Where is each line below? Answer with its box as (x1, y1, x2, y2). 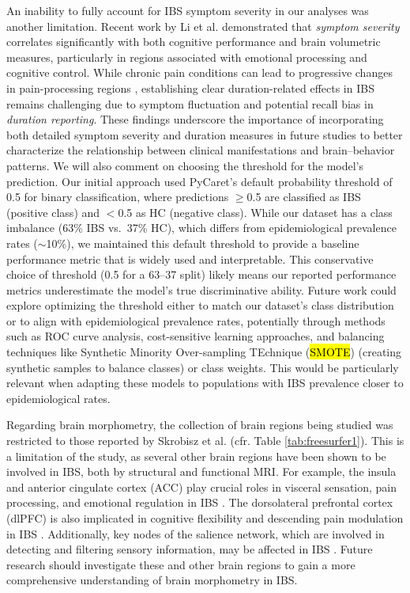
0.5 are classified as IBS (246, 188, 361, 205)
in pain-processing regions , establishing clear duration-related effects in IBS (6, 79, 374, 96)
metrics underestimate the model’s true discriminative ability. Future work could (6, 281, 397, 298)
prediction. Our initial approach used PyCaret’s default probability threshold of (6, 173, 393, 189)
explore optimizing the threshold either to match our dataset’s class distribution (6, 297, 394, 314)
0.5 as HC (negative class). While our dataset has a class (118, 203, 393, 220)
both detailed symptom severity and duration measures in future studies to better (6, 126, 403, 143)
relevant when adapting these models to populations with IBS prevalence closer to (6, 374, 404, 391)
